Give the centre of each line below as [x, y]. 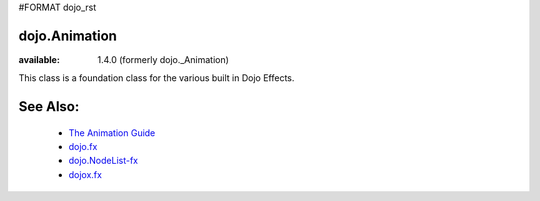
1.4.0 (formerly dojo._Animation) [163, 59]
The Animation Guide [112, 132]
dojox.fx [85, 174]
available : [39, 59]
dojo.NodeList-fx [103, 161]
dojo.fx [83, 147]
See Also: [49, 106]
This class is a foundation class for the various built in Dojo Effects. [156, 78]
